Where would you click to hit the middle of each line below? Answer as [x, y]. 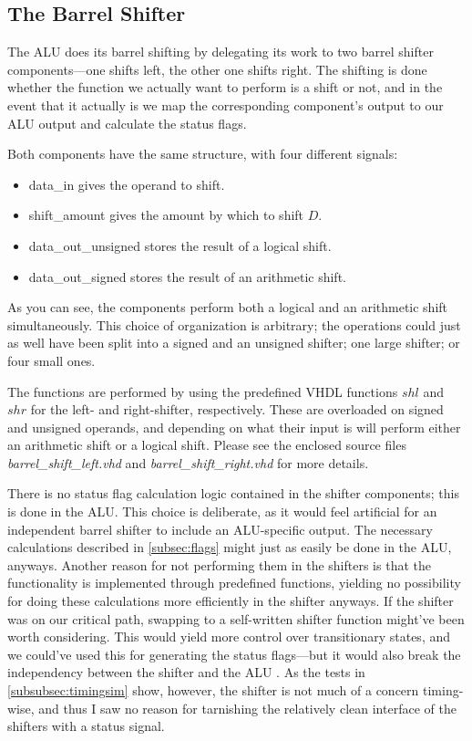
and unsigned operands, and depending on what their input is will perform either [234, 427]
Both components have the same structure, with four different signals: [203, 154]
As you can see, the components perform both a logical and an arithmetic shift [228, 307]
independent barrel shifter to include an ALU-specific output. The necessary [220, 529]
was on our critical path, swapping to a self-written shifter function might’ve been [236, 618]
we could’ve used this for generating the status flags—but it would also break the [234, 654]
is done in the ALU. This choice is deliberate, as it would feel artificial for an [222, 511]
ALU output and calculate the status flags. [127, 123]
